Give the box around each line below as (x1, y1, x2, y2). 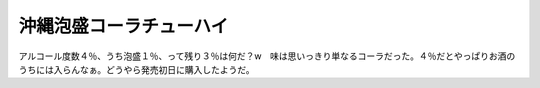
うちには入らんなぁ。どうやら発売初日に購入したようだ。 (18, 63, 255, 75)
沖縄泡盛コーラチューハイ (18, 15, 229, 37)
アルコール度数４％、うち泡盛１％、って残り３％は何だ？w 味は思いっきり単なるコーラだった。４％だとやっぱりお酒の (18, 50, 516, 62)
